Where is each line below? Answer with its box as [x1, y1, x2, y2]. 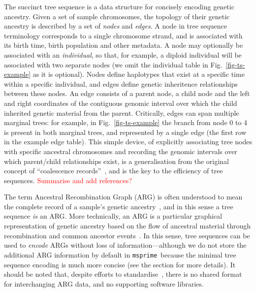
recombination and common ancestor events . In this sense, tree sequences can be [4, 230, 250, 240]
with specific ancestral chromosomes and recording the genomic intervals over [4, 146, 237, 156]
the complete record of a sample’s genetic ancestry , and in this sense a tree [4, 201, 233, 211]
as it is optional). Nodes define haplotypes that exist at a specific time [32, 69, 245, 79]
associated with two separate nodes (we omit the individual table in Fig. [4, 59, 223, 69]
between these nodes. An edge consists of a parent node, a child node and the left [4, 88, 250, 98]
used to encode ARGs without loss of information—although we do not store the [4, 240, 247, 250]
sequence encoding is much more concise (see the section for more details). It [4, 259, 236, 269]
